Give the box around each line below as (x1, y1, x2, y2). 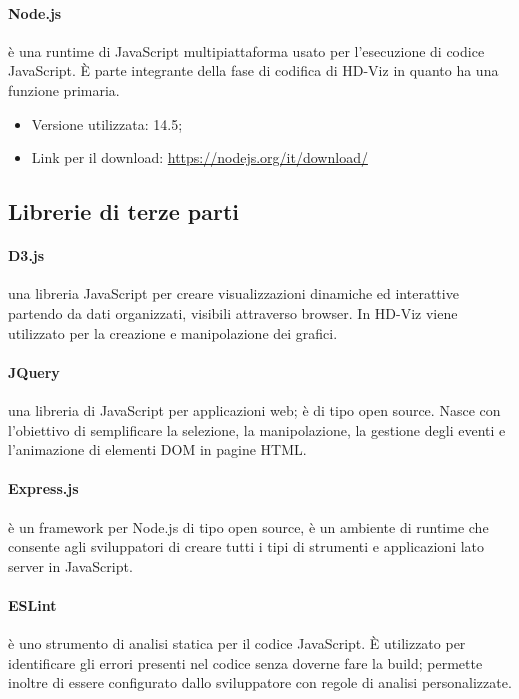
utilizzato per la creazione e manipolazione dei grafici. (8, 322, 338, 343)
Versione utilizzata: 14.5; (31, 113, 183, 134)
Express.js (8, 478, 79, 499)
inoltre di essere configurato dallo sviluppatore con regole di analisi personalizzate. (8, 672, 512, 693)
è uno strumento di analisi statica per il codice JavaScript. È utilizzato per (8, 633, 466, 654)
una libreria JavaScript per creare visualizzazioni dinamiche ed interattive (8, 283, 459, 304)
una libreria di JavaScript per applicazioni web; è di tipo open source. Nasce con (8, 399, 501, 420)
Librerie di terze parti (8, 196, 240, 227)
